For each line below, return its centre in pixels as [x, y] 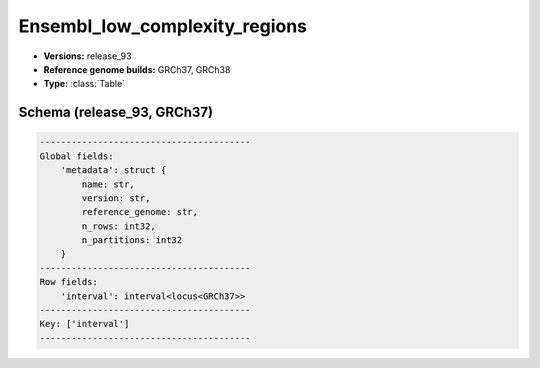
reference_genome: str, [140, 212]
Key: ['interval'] [84, 324]
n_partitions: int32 [132, 240]
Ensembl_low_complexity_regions [163, 26]
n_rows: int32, [119, 226]
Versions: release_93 [87, 56]
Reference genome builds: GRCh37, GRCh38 [137, 69]
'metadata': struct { [113, 170]
